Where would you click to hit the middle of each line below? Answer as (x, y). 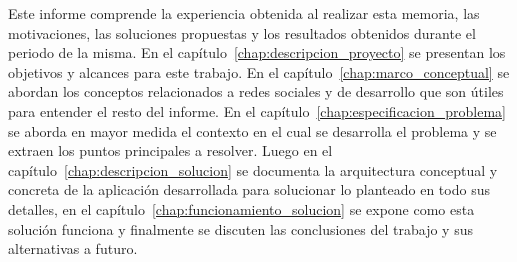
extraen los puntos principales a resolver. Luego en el (170, 150)
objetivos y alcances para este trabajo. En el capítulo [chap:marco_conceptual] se (259, 71)
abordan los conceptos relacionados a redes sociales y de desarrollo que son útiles (256, 91)
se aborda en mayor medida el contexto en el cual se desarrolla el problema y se (252, 130)
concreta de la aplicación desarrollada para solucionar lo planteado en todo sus (249, 189)
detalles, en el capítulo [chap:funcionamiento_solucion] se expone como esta (241, 208)
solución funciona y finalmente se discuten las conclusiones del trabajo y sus (240, 228)
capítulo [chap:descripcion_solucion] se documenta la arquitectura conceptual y (253, 169)
